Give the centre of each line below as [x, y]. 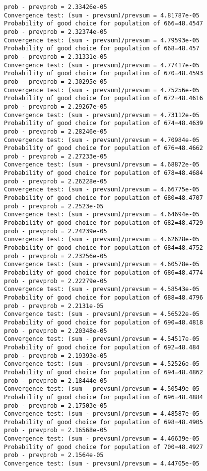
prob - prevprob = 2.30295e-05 [56, 81]
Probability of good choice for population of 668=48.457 [102, 49]
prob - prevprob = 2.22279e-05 [56, 281]
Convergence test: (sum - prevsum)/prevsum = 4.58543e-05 [102, 289]
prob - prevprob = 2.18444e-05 [56, 381]
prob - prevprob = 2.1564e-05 [54, 455]
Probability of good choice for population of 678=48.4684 [103, 173]
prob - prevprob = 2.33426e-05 [56, 7]
